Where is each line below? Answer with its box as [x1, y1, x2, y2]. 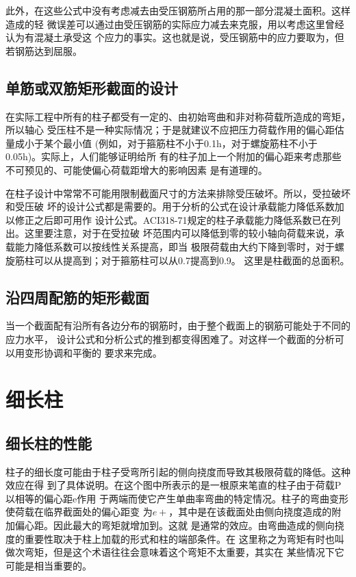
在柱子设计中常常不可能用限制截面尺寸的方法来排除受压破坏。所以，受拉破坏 [5, 185, 351, 200]
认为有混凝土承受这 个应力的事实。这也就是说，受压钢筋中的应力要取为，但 [5, 30, 344, 44]
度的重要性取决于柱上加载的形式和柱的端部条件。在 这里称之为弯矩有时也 [5, 531, 335, 546]
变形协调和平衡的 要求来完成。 [24, 345, 162, 359]
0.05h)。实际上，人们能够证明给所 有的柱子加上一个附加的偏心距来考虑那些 [5, 149, 342, 164]
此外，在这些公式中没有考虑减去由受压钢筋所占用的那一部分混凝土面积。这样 [5, 3, 351, 17]
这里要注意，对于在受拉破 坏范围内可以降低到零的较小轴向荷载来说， [24, 226, 335, 240]
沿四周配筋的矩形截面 [5, 286, 149, 307]
